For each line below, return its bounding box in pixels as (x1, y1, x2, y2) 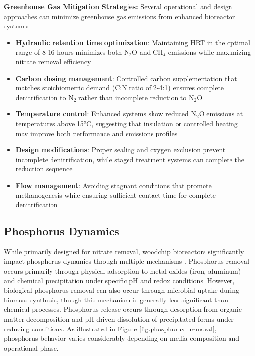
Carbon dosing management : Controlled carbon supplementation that (15, 73, 237, 83)
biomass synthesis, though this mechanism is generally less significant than (4, 294, 229, 304)
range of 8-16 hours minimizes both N (15, 47, 129, 57)
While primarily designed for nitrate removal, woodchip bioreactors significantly (4, 246, 244, 256)
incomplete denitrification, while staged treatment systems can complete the (15, 154, 245, 164)
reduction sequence (15, 164, 73, 174)
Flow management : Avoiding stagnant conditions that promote (15, 180, 212, 190)
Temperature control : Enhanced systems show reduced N (15, 109, 196, 119)
